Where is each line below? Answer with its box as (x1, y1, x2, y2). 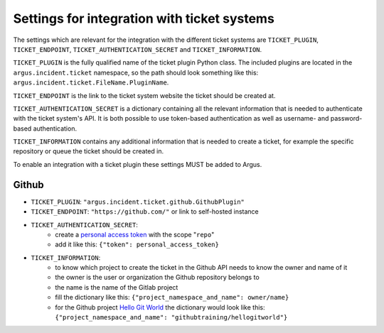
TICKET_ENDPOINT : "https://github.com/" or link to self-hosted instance (31, 207, 259, 216)
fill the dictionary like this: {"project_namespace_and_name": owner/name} (55, 293, 289, 302)
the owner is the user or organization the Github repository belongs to (55, 273, 260, 282)
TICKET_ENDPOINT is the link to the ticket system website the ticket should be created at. (13, 91, 276, 99)
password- (330, 114, 363, 123)
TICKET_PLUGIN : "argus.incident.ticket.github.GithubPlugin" (31, 197, 245, 206)
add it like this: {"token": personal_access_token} (55, 240, 220, 249)
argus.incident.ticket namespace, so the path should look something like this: (13, 68, 259, 77)
